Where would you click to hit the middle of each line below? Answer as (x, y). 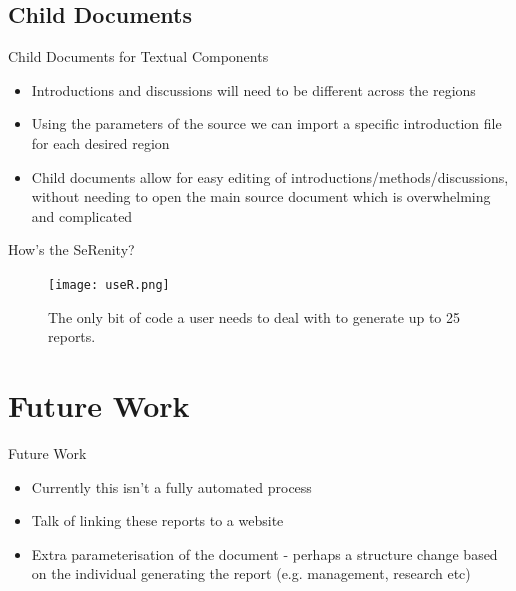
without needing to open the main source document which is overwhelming (261, 196)
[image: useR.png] (109, 284)
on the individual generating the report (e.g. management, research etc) (251, 573)
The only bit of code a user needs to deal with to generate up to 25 (254, 316)
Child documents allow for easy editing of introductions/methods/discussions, (270, 176)
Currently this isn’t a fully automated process (171, 486)
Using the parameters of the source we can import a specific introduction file (266, 123)
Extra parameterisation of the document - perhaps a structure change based (264, 553)
